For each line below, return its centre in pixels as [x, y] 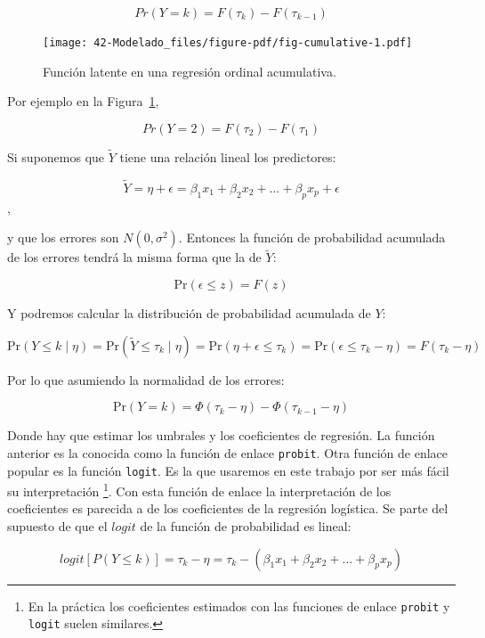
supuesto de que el [57, 526]
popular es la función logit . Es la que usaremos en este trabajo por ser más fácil [228, 470]
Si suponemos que [56, 157]
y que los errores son [63, 237]
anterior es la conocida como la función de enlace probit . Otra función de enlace [228, 452]
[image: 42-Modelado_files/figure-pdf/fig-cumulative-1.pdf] [228, 43]
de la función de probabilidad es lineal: [246, 526]
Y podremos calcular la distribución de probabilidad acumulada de [189, 313]
